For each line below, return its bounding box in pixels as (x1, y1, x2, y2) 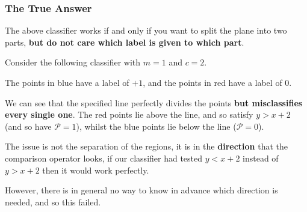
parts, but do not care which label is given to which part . (5, 35, 244, 48)
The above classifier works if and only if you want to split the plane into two (5, 24, 287, 37)
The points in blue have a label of (5, 76, 129, 88)
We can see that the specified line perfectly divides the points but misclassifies (5, 96, 303, 109)
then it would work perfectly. (42, 163, 149, 176)
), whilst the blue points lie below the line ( (76, 120, 237, 132)
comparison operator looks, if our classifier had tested (5, 151, 203, 164)
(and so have (5, 120, 52, 132)
